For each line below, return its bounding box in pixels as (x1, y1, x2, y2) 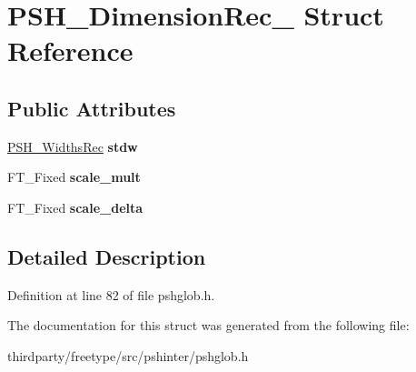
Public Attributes (7, 94, 176, 122)
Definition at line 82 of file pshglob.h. (7, 285, 215, 304)
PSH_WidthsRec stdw (7, 136, 138, 156)
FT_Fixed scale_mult (7, 167, 141, 186)
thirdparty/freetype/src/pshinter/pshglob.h (7, 346, 249, 365)
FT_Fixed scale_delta (7, 197, 144, 216)
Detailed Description (7, 242, 206, 270)
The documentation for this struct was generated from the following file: (7, 316, 410, 335)
